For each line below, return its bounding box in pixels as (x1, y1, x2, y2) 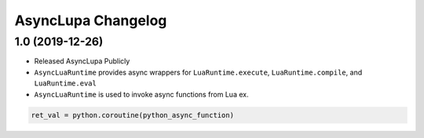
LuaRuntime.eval (34, 79, 97, 88)
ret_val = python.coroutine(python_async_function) (31, 111, 235, 119)
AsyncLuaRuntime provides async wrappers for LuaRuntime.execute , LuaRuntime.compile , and (34, 67, 363, 77)
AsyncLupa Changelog (14, 12, 167, 29)
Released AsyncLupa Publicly (34, 56, 130, 66)
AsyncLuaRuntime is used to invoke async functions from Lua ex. (34, 89, 249, 99)
